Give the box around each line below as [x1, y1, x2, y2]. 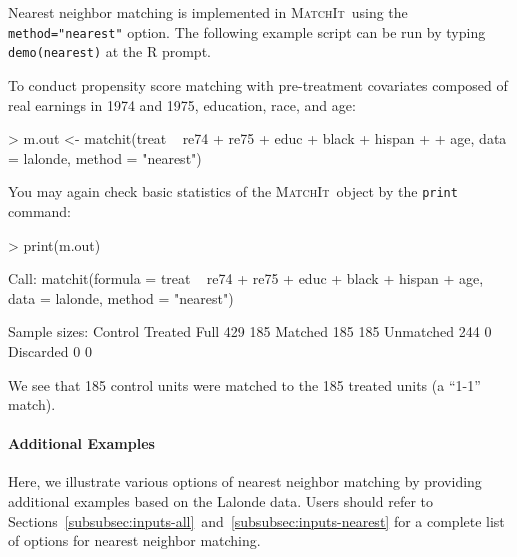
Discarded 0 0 [8, 340, 92, 361]
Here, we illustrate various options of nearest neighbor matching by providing [8, 471, 482, 492]
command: [8, 200, 71, 221]
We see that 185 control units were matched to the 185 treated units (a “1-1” [8, 374, 481, 395]
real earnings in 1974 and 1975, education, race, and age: [8, 94, 356, 115]
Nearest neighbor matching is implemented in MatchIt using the [8, 2, 408, 22]
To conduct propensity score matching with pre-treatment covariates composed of [8, 74, 508, 95]
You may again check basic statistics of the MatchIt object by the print [8, 181, 458, 202]
